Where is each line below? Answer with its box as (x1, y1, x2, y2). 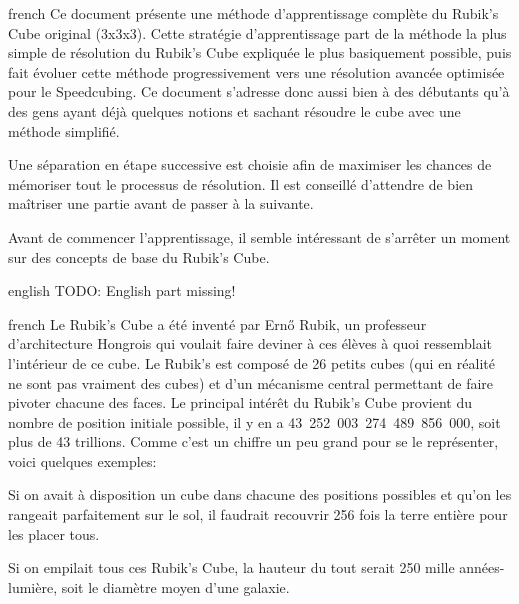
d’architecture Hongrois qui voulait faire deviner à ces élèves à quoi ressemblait (8, 333, 492, 354)
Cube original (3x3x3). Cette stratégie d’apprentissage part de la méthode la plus (8, 22, 507, 43)
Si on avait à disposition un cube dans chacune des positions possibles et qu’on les (8, 484, 512, 505)
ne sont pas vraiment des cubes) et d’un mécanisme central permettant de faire (8, 372, 494, 393)
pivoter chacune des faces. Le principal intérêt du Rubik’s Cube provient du (8, 392, 472, 413)
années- (459, 557, 505, 578)
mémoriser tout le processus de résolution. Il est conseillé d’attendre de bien (8, 173, 474, 194)
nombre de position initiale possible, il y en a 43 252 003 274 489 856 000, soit (8, 411, 501, 432)
